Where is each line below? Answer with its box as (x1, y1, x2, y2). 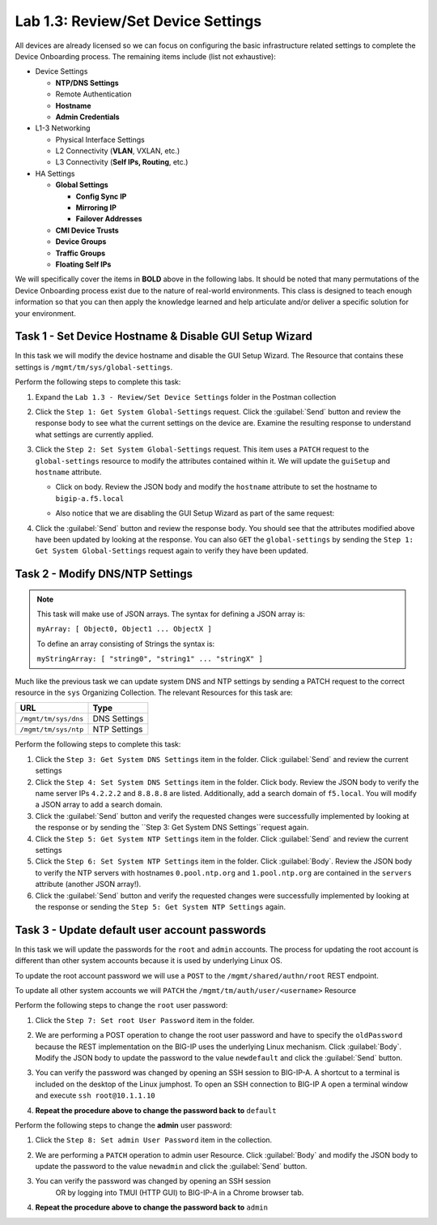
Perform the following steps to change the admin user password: (15, 1120, 232, 1130)
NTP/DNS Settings (55, 78, 119, 88)
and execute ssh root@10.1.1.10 (35, 1090, 155, 1100)
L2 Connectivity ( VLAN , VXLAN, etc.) (55, 146, 180, 156)
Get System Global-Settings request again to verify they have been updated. (35, 546, 309, 555)
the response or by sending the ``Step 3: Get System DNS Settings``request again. (35, 823, 309, 833)
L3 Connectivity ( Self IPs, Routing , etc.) (55, 157, 189, 167)
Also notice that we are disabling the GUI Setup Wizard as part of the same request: (55, 508, 335, 518)
